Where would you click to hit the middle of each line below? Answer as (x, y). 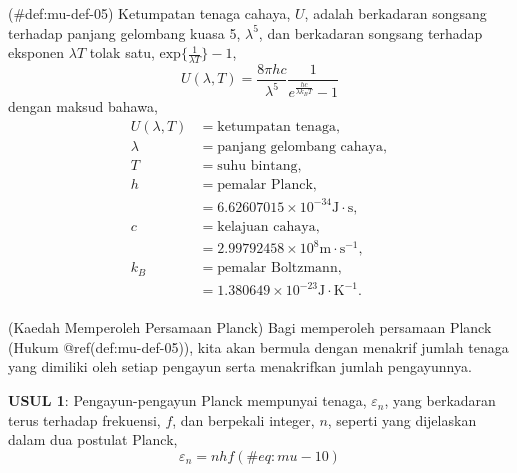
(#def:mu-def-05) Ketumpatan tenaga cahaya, (149, 13)
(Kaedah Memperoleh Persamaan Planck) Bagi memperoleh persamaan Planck (250, 327)
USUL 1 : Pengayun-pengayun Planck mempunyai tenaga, (187, 400)
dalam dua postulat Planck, (93, 439)
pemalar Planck (265, 185)
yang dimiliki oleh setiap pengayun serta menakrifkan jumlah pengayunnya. (240, 366)
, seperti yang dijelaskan (402, 419)
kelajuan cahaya (266, 226)
